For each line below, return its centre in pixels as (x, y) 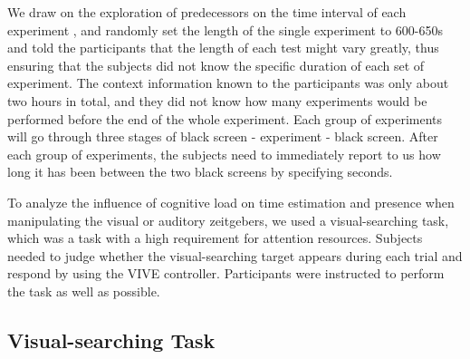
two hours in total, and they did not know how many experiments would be (217, 100)
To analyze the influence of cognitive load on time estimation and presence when (231, 202)
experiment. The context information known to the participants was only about (228, 83)
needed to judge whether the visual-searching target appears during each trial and (235, 255)
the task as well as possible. (84, 291)
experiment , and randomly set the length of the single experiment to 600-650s (225, 29)
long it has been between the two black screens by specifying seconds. (200, 172)
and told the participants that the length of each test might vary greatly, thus (223, 48)
